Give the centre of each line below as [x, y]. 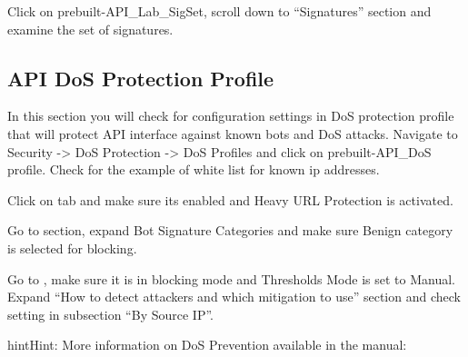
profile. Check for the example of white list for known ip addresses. [194, 169]
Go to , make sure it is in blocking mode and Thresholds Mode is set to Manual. [231, 278]
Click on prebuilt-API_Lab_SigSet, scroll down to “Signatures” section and [219, 11]
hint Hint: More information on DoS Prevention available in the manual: [207, 345]
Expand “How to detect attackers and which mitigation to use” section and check [234, 297]
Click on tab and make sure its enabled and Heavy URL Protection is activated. [230, 199]
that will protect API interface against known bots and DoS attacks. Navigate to [233, 133]
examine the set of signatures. [90, 29]
